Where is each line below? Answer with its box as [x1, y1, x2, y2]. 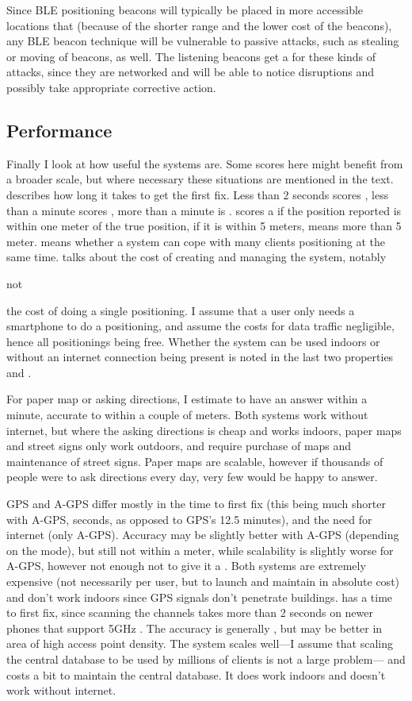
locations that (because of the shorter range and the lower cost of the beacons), [6, 17, 392, 33]
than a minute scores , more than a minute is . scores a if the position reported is [6, 202, 402, 218]
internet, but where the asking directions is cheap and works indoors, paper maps [6, 422, 402, 438]
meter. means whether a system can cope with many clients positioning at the [6, 233, 385, 249]
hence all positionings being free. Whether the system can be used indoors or [6, 333, 380, 349]
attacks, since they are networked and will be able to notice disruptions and [6, 64, 374, 80]
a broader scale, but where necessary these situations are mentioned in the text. [6, 171, 394, 187]
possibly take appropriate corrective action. [6, 79, 216, 95]
